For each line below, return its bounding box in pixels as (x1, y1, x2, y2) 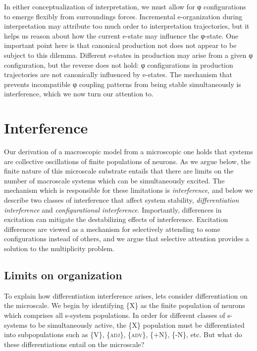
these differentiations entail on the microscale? (4, 339, 145, 349)
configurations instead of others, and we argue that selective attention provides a (4, 233, 249, 244)
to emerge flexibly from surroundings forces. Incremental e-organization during (4, 11, 243, 21)
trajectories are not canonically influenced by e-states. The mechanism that (4, 69, 232, 80)
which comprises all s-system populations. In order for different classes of (4, 309, 225, 320)
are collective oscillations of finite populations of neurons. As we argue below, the (4, 156, 251, 166)
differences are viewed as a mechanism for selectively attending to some (4, 223, 220, 234)
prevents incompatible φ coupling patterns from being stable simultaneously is (4, 79, 241, 89)
